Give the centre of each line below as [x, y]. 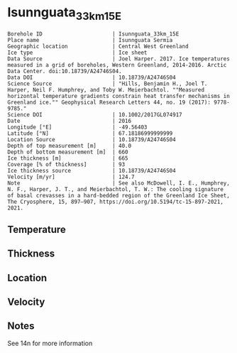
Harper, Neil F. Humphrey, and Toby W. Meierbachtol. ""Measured [106, 89]
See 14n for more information [50, 343]
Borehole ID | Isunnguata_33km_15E [93, 34]
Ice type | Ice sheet [77, 53]
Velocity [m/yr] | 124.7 [71, 177]
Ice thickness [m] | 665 [68, 158]
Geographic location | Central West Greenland [98, 46]
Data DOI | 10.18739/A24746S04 [92, 77]
